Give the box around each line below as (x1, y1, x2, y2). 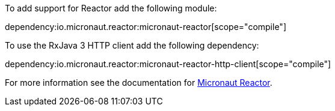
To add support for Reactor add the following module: (5, 3, 217, 13)
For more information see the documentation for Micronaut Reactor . (5, 77, 272, 88)
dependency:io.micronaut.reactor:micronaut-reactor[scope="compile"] (5, 22, 286, 32)
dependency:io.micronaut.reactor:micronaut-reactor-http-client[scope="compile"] (5, 59, 331, 69)
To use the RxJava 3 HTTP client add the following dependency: (5, 40, 259, 50)
